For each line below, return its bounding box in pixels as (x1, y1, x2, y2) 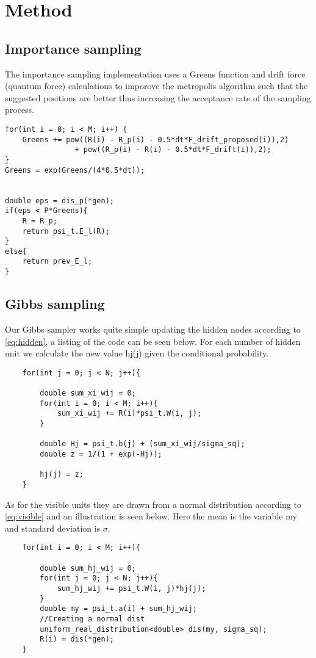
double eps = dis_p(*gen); (5, 196, 114, 205)
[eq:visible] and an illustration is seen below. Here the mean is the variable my (5, 510, 297, 522)
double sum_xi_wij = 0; (40, 389, 136, 398)
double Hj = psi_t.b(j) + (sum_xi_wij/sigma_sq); (40, 439, 245, 449)
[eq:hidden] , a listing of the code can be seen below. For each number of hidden (5, 334, 301, 347)
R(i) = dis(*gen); (40, 635, 114, 644)
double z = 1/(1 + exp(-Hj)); (40, 450, 162, 459)
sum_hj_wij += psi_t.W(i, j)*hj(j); (57, 584, 206, 593)
